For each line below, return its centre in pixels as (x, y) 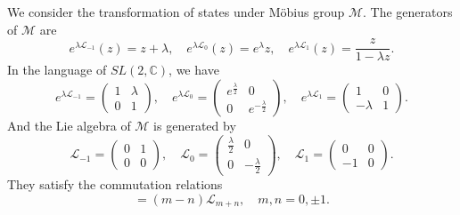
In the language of (57, 70)
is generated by (195, 125)
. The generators (407, 12)
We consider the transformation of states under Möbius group (176, 12)
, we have (194, 70)
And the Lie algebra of (69, 125)
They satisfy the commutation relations (115, 184)
